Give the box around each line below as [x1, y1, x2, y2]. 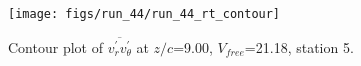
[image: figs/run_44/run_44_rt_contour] [8, 7, 281, 21]
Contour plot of [8, 36, 103, 57]
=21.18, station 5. [244, 36, 354, 57]
